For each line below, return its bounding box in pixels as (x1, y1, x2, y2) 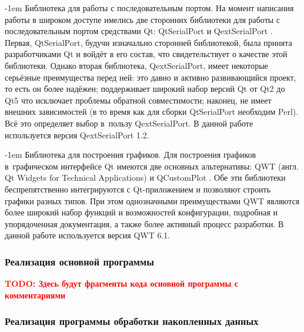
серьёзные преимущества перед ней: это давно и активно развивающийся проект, (5, 71, 296, 83)
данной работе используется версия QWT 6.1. (5, 229, 171, 241)
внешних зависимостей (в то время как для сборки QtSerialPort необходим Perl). (5, 105, 299, 118)
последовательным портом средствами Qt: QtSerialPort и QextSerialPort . (5, 25, 273, 37)
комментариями (5, 288, 66, 301)
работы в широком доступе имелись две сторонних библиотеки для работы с (5, 13, 280, 25)
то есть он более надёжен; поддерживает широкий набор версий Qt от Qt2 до (5, 82, 285, 95)
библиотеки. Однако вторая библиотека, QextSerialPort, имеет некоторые (5, 59, 268, 71)
